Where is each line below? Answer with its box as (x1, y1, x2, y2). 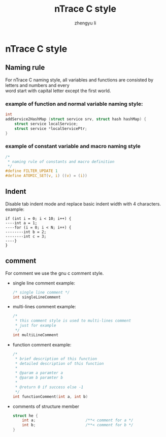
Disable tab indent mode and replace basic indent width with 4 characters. (5, 200, 161, 207)
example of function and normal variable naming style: (5, 100, 143, 107)
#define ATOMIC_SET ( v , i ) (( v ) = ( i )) (5, 173, 87, 179)
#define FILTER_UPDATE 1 (5, 168, 58, 173)
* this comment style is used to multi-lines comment (15, 318, 131, 324)
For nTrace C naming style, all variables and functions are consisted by (5, 77, 154, 83)
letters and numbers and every (5, 82, 70, 88)
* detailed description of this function (15, 361, 104, 366)
